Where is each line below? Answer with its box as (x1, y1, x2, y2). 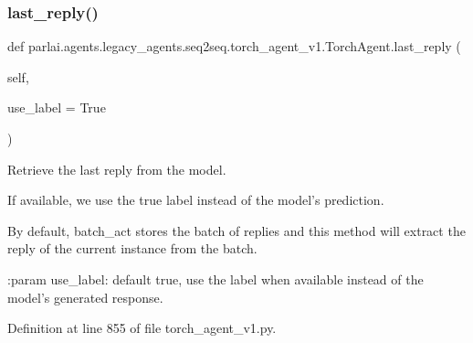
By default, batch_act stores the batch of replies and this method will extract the (7, 220, 466, 240)
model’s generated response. (7, 287, 163, 306)
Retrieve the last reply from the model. (7, 159, 226, 178)
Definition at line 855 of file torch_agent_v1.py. (7, 318, 277, 338)
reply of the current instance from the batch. (7, 239, 258, 258)
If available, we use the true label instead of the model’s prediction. (7, 190, 384, 209)
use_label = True (7, 98, 106, 117)
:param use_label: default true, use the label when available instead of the (7, 269, 424, 288)
